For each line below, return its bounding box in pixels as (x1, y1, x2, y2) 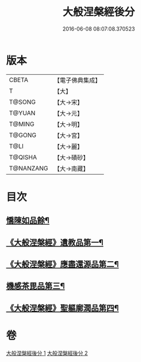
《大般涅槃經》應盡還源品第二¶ (6, 259, 119, 269)
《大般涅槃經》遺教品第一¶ (6, 237, 104, 248)
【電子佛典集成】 (53, 76, 102, 84)
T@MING (9, 120, 35, 128)
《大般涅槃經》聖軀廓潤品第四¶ (6, 303, 119, 313)
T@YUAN (9, 108, 36, 117)
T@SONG (9, 98, 36, 106)
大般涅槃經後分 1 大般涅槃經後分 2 (6, 349, 88, 357)
